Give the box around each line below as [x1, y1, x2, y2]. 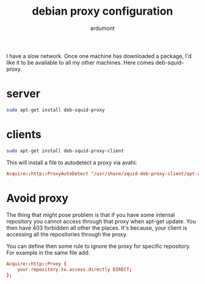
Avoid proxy [6, 191, 69, 205]
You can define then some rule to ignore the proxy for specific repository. [6, 242, 191, 250]
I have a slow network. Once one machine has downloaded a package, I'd [6, 52, 192, 59]
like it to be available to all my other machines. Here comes [6, 59, 154, 66]
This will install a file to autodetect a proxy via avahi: [6, 159, 137, 166]
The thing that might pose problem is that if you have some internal [6, 211, 175, 219]
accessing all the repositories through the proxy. [6, 231, 128, 238]
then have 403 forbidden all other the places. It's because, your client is [6, 224, 187, 231]
